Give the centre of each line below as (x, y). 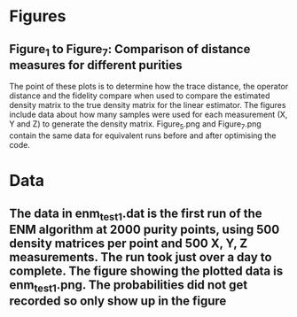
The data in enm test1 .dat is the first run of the (136, 214)
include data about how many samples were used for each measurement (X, (148, 115)
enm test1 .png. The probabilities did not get (129, 286)
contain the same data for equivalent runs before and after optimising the (143, 135)
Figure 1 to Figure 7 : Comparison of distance (130, 50)
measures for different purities (96, 65)
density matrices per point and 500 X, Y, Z (129, 243)
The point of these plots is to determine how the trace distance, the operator (149, 87)
